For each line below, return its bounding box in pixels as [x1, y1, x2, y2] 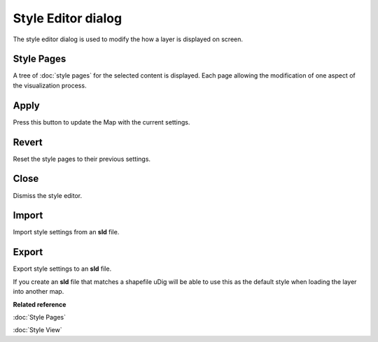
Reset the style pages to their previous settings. [13, 155, 150, 163]
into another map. [13, 287, 64, 296]
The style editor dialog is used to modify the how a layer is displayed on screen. [13, 35, 244, 43]
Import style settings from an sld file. [13, 228, 120, 236]
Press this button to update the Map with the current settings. [13, 117, 190, 126]
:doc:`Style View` [13, 326, 62, 334]
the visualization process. [13, 81, 87, 90]
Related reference [13, 300, 66, 308]
